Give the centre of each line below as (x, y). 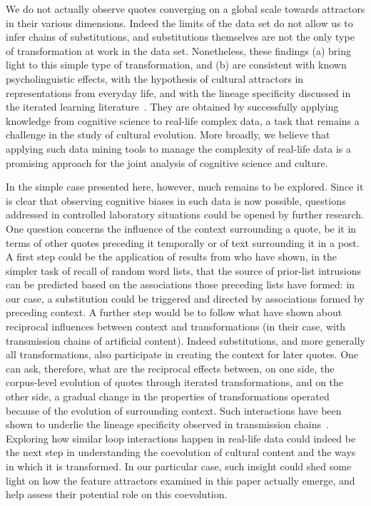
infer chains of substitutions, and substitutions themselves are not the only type (180, 37)
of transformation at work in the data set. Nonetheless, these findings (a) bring (179, 50)
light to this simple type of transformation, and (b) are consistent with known (176, 65)
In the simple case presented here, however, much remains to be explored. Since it (185, 187)
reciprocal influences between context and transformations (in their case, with (176, 327)
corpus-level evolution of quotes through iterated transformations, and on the (175, 382)
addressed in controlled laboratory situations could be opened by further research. (185, 214)
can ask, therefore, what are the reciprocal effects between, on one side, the (170, 368)
